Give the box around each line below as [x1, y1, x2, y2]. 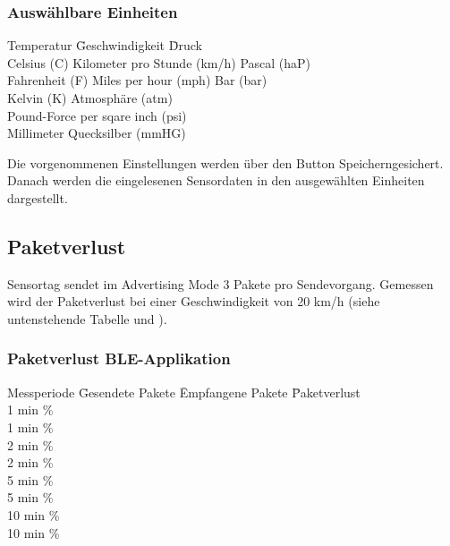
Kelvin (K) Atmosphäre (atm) [7, 89, 173, 107]
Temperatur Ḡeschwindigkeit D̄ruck [7, 36, 202, 55]
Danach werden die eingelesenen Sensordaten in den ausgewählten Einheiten [7, 171, 425, 190]
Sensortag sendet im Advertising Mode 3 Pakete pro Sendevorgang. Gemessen [7, 274, 434, 293]
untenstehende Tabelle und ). [7, 309, 167, 328]
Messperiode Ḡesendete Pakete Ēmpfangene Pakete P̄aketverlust [7, 382, 361, 401]
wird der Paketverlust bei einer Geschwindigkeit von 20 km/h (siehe [7, 292, 380, 311]
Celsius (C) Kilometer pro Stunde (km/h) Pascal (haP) [7, 53, 311, 72]
